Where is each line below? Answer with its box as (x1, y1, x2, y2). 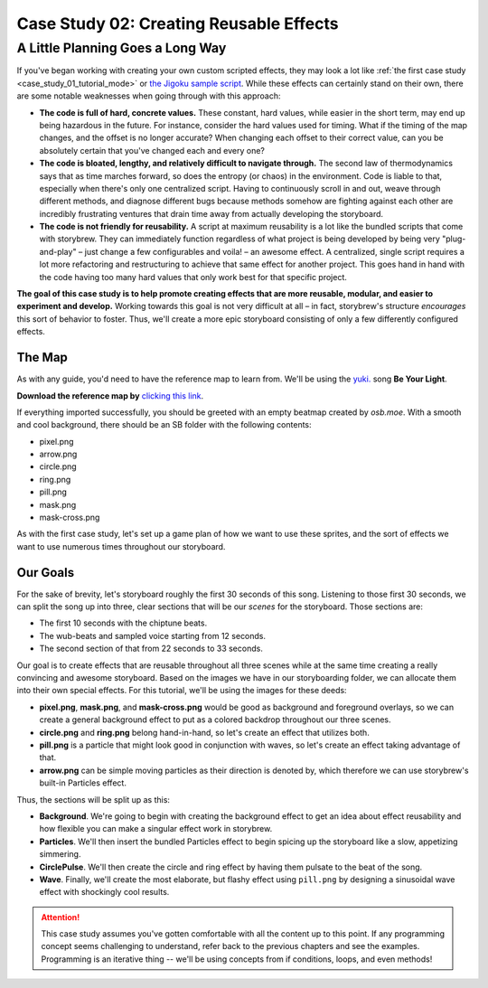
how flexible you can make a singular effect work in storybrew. (39, 823, 273, 834)
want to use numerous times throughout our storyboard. (16, 541, 226, 551)
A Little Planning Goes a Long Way (16, 40, 227, 56)
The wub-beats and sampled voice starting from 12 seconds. (39, 630, 267, 641)
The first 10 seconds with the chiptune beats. (39, 617, 208, 628)
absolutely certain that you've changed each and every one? (39, 145, 266, 155)
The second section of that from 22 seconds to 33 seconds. (39, 643, 264, 654)
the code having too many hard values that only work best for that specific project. (39, 271, 348, 282)
